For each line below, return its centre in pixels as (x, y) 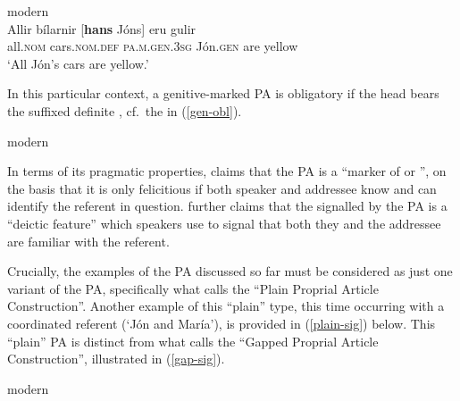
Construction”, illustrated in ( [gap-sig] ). (116, 359)
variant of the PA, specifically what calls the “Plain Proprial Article (193, 288)
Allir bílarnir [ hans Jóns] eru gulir (102, 28)
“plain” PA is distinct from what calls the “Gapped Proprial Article (193, 341)
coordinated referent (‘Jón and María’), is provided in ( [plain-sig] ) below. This (222, 323)
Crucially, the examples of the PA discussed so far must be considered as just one (230, 271)
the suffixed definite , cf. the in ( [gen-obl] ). (125, 110)
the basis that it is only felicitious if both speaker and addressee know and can (222, 188)
